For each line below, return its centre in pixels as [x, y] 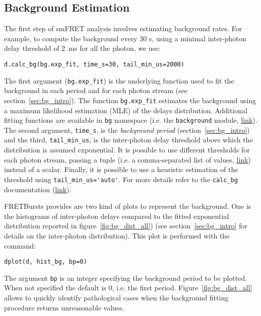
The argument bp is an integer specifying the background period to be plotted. [126, 278]
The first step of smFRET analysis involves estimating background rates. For [123, 28]
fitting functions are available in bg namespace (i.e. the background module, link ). [131, 120]
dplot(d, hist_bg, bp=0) [46, 262]
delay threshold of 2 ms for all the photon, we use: [82, 48]
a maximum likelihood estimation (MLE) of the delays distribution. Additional [126, 110]
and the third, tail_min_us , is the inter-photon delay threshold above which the [128, 140]
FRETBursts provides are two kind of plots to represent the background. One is [128, 206]
